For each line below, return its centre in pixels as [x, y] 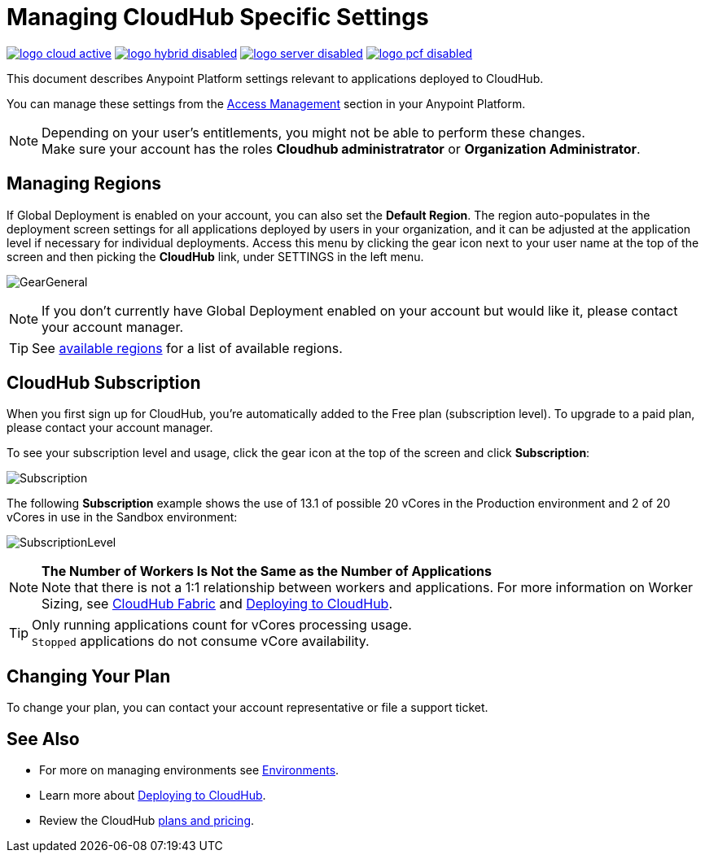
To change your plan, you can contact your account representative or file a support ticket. [247, 708]
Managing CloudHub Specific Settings [218, 17]
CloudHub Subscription [104, 383]
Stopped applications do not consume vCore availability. [201, 641]
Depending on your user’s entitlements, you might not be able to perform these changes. [313, 132]
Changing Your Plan [89, 676]
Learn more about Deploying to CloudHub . [153, 796]
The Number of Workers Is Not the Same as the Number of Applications [267, 571]
